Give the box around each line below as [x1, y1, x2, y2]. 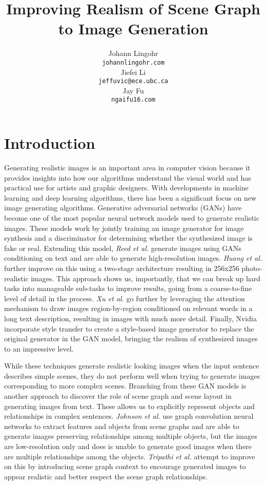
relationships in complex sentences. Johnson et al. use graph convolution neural [4, 411, 254, 421]
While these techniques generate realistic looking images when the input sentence [4, 360, 259, 371]
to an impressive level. [4, 343, 74, 354]
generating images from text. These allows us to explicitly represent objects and [4, 400, 255, 411]
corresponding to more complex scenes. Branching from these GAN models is [4, 380, 247, 391]
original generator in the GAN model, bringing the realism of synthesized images [4, 333, 258, 344]
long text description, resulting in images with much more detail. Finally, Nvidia [4, 313, 257, 323]
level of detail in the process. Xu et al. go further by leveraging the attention [4, 293, 245, 303]
